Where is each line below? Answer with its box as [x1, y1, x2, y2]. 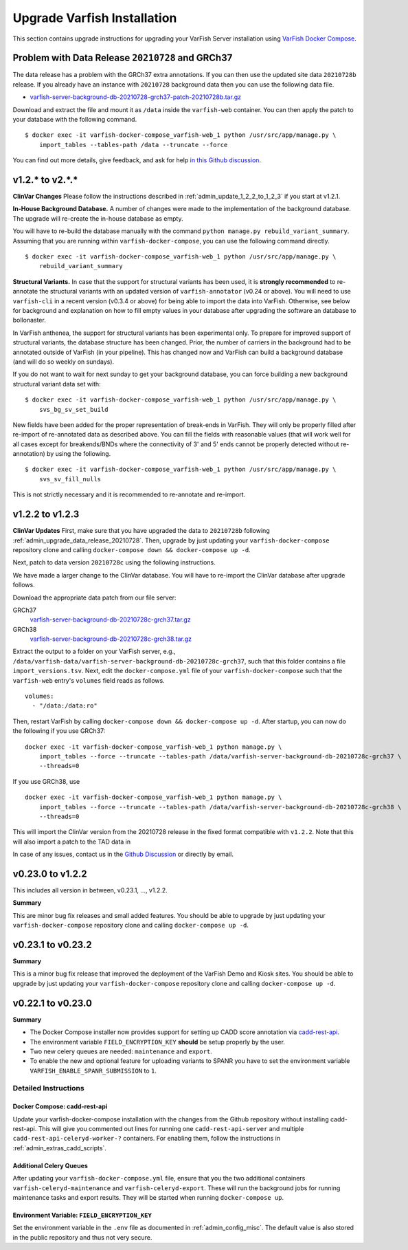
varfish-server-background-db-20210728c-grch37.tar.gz [30, 615, 192, 624]
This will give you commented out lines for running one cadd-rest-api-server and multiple [38, 1125, 304, 1133]
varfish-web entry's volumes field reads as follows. [12, 676, 165, 684]
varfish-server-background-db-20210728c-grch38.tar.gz [30, 635, 192, 643]
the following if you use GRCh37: [12, 727, 106, 735]
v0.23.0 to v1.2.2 [12, 868, 87, 879]
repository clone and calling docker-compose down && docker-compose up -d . [12, 545, 251, 553]
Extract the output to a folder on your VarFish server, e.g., [12, 647, 176, 656]
